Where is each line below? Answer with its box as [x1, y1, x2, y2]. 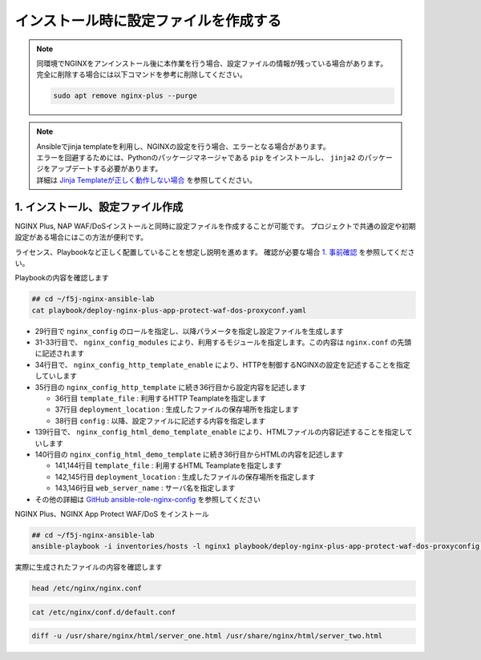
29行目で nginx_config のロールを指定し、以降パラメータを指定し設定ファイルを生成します [34, 326, 344, 336]
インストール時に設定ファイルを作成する [14, 12, 282, 30]
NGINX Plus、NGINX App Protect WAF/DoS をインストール [14, 509, 209, 518]
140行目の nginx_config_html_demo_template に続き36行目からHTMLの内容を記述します [34, 449, 345, 459]
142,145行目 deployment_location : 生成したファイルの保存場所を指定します [55, 472, 316, 481]
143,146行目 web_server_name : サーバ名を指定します [55, 483, 236, 493]
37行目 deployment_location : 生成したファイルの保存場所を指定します [55, 404, 300, 414]
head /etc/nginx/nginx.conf [31, 584, 142, 593]
